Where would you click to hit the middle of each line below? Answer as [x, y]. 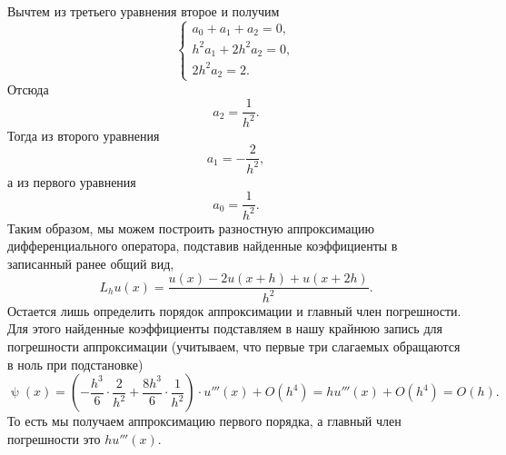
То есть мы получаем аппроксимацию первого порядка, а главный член [204, 421]
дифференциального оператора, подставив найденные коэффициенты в [203, 246]
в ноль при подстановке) [75, 364]
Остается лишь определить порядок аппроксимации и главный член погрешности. [234, 310]
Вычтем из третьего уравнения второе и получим [144, 11]
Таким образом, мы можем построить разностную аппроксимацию [191, 227]
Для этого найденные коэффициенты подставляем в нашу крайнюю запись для [225, 328]
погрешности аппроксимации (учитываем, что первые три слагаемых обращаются [234, 346]
